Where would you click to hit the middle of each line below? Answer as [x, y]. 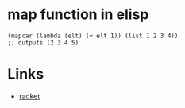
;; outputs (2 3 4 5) [43, 42]
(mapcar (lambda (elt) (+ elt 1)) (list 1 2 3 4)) [93, 36]
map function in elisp [78, 15]
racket [29, 96]
